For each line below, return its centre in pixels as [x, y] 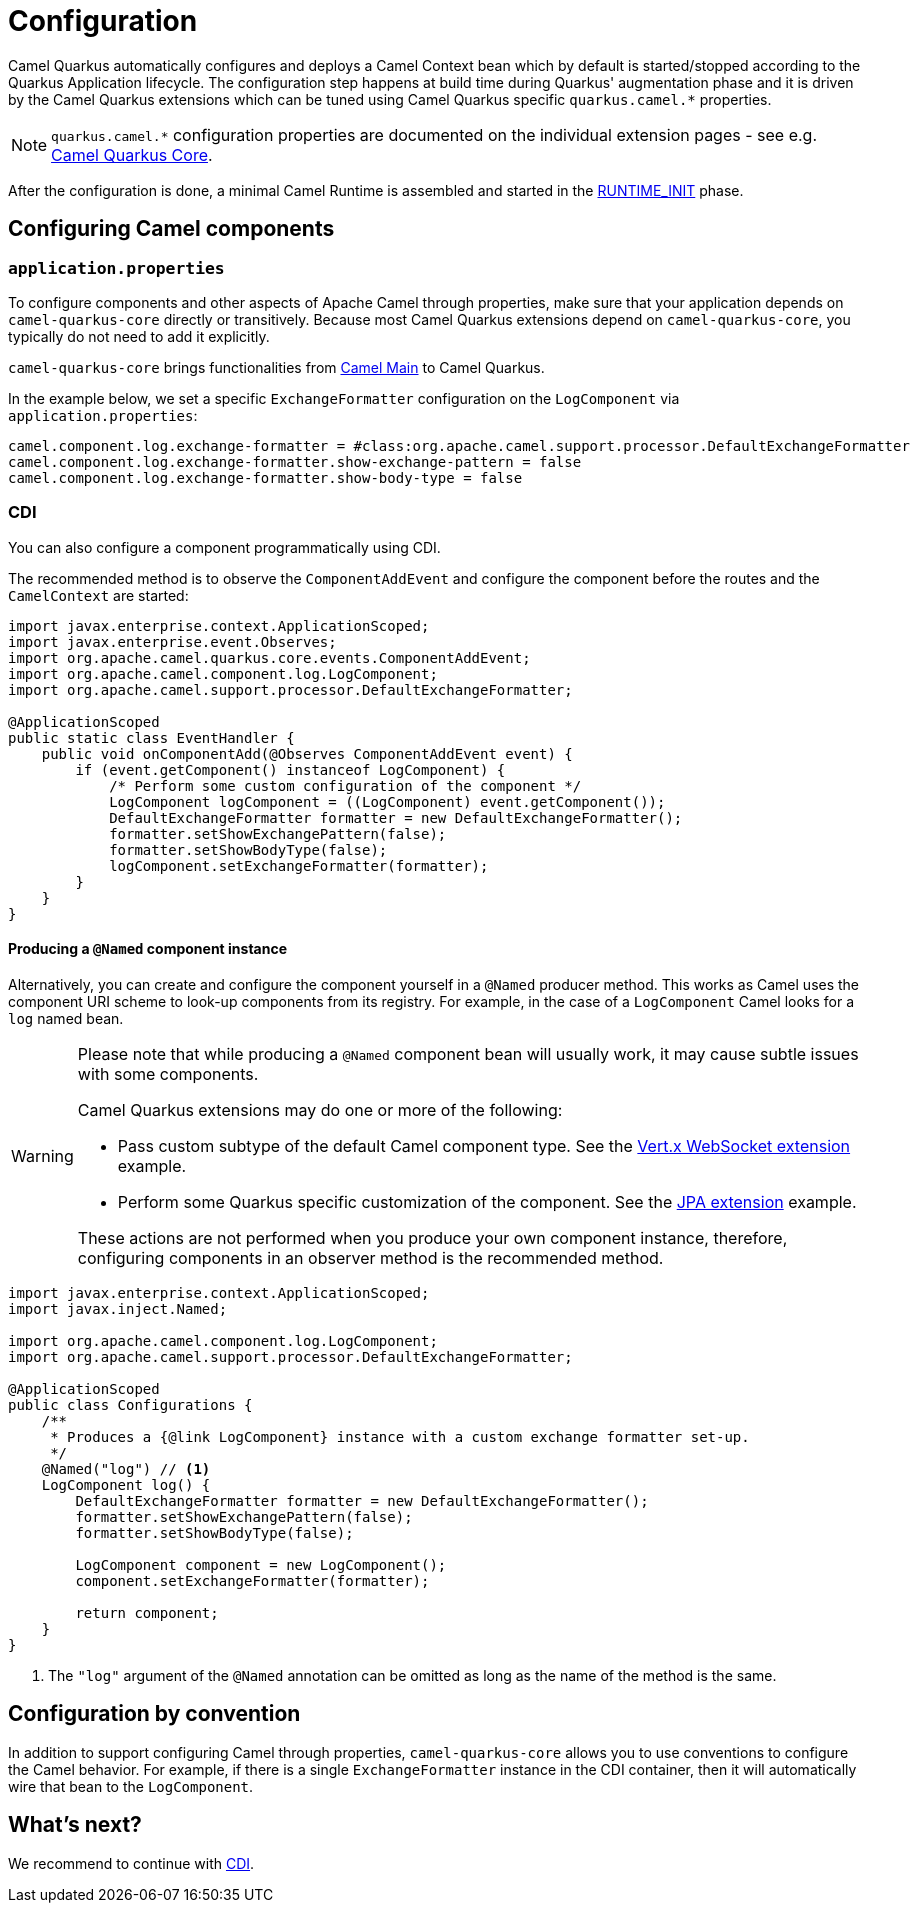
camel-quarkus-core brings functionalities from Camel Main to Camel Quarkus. [276, 367]
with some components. [168, 1073]
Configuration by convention [154, 1714]
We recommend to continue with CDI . [131, 1863]
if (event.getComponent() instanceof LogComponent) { [290, 769]
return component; [147, 1612]
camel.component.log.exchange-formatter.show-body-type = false [265, 477]
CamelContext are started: [98, 595]
